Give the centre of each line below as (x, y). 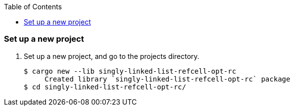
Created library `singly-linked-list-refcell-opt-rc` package (168, 79)
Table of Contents (33, 7)
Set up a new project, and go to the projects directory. (112, 56)
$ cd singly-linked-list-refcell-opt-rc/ (105, 87)
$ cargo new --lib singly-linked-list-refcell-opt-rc (130, 71)
